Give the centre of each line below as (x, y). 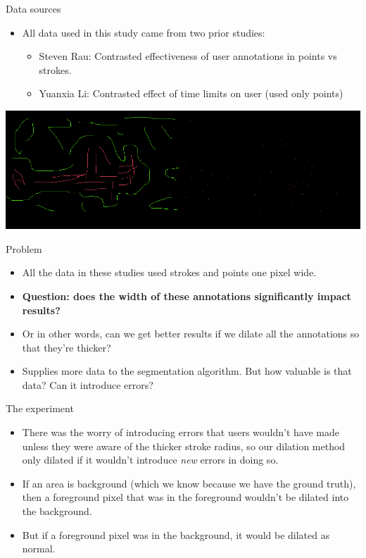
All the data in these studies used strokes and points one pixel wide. (169, 272)
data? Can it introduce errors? (88, 384)
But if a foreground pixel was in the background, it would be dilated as (176, 534)
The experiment (40, 408)
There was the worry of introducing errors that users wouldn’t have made (181, 432)
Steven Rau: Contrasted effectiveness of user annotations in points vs (188, 56)
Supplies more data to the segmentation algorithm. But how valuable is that (187, 371)
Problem (24, 248)
